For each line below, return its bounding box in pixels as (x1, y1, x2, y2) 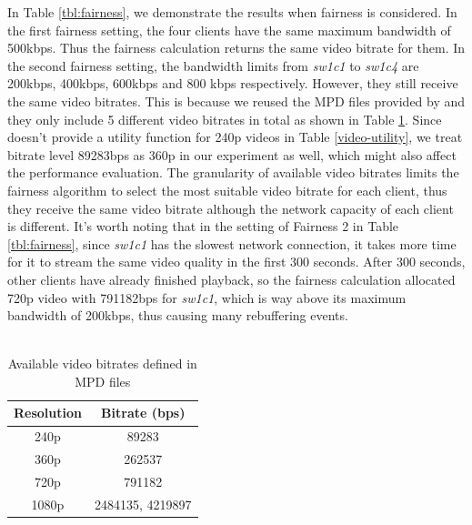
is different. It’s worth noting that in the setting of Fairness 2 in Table (7, 217, 399, 236)
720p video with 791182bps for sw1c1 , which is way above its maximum (7, 288, 407, 307)
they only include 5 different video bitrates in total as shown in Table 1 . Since (7, 109, 442, 128)
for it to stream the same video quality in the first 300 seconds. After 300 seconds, (7, 252, 466, 271)
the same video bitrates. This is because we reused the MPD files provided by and (7, 91, 466, 110)
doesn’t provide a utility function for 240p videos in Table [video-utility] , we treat (7, 127, 463, 146)
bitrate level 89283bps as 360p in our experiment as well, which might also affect (7, 145, 457, 164)
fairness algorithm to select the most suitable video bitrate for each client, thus (7, 180, 447, 199)
